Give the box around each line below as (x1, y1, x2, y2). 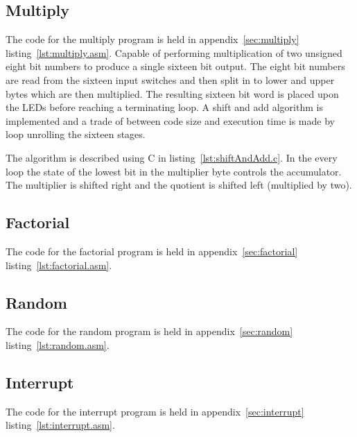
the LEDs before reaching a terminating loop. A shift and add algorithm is (6, 100, 323, 114)
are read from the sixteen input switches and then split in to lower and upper (6, 72, 335, 87)
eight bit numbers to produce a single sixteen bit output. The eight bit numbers (6, 59, 345, 74)
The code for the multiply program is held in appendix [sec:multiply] (6, 32, 299, 46)
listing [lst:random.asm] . (6, 337, 110, 352)
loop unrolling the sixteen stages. (6, 127, 146, 142)
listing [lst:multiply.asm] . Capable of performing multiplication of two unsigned (6, 45, 342, 60)
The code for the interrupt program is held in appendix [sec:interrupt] (6, 404, 304, 418)
